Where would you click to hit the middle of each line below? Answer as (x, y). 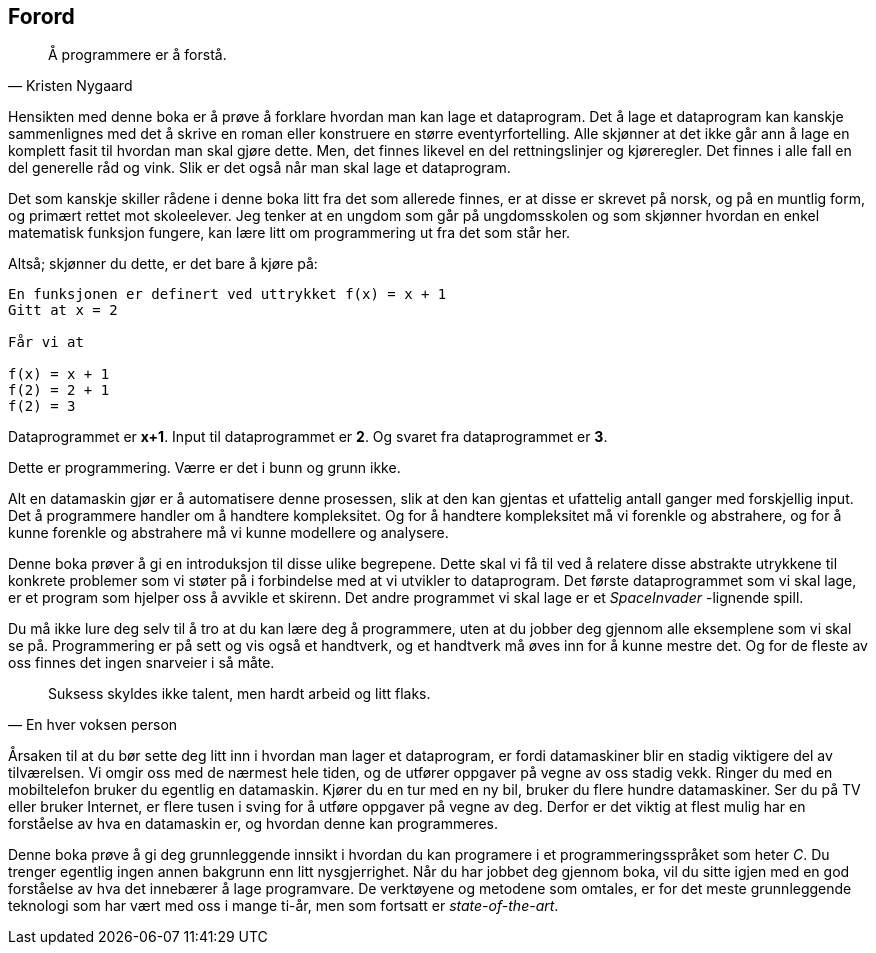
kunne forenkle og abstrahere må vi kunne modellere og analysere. (228, 533)
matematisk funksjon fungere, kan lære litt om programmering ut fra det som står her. (289, 233)
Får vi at (46, 342)
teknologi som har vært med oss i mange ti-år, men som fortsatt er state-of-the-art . (283, 906)
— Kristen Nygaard (70, 86)
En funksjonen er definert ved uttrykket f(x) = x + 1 (227, 294)
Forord (41, 16)
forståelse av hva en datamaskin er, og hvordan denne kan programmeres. (253, 824)
